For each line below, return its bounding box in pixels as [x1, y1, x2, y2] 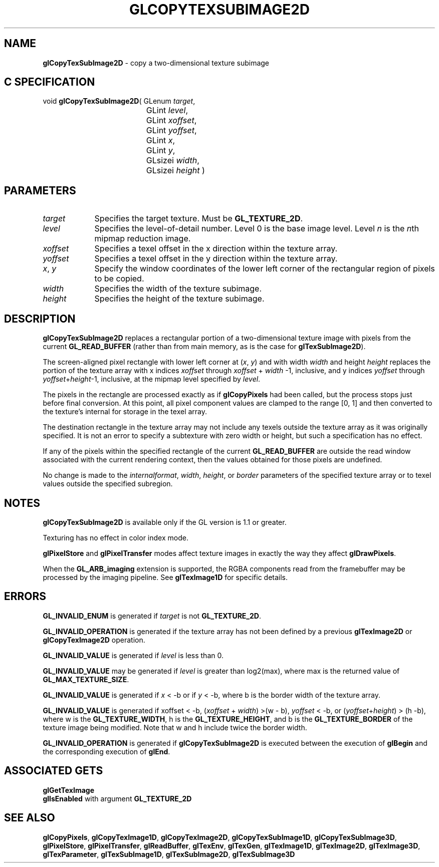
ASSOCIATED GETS [4, 764, 103, 777]
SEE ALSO [4, 811, 55, 824]
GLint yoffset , [146, 125, 197, 136]
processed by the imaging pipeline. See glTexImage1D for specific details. [43, 572, 288, 582]
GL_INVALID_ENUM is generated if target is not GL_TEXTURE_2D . [43, 611, 261, 620]
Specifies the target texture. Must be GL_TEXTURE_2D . [94, 213, 303, 224]
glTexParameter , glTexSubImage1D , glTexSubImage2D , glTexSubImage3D [43, 849, 295, 858]
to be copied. [94, 273, 144, 284]
